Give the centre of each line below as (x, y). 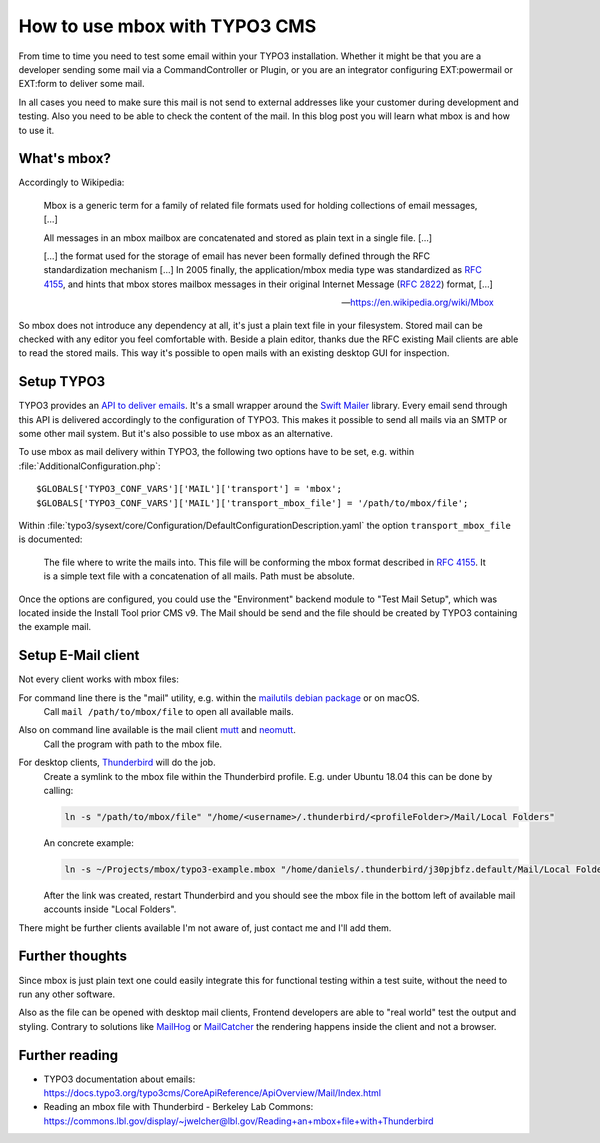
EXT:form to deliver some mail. (81, 84)
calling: (58, 790)
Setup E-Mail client (79, 655)
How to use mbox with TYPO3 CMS (167, 26)
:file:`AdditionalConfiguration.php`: (89, 466)
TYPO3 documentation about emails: (119, 1079)
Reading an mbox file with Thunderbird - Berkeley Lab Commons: (178, 1107)
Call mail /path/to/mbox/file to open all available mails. (168, 711)
